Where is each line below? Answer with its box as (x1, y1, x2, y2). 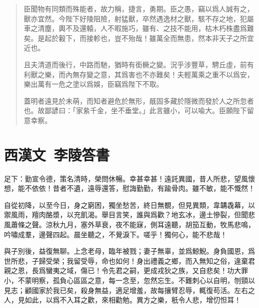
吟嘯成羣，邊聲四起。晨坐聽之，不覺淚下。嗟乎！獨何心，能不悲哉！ (4, 229, 227, 239)
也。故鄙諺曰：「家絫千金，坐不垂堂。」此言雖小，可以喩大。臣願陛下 (23, 105, 247, 116)
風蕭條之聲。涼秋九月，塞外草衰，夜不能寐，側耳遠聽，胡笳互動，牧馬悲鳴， (4, 219, 255, 230)
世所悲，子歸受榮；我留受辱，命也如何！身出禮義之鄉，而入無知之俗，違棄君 (4, 255, 255, 266)
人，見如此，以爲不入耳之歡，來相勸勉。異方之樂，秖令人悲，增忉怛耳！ (4, 295, 241, 305)
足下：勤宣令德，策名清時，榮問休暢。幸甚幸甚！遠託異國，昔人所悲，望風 (4, 173, 248, 183)
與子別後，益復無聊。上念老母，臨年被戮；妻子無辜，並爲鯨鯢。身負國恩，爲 (4, 246, 255, 256)
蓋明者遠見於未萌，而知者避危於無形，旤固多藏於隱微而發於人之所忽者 (23, 95, 254, 106)
